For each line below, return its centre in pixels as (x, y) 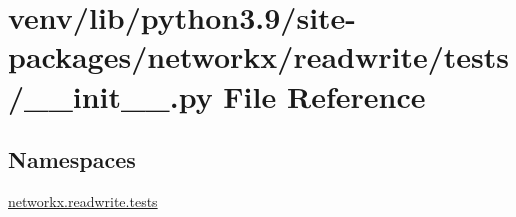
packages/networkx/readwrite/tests (259, 56)
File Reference (324, 95)
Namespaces (72, 159)
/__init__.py (110, 95)
